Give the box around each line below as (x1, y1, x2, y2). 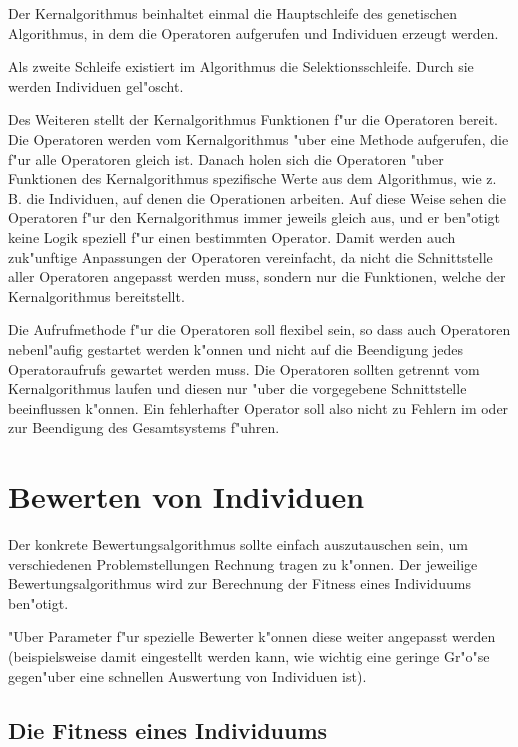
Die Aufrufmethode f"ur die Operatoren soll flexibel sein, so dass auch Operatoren (8, 319, 511, 340)
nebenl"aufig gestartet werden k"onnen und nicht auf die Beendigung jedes (8, 338, 464, 359)
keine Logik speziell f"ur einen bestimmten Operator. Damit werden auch (8, 226, 456, 247)
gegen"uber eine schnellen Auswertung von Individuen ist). (8, 665, 367, 686)
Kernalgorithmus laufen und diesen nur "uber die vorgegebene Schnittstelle (8, 378, 467, 399)
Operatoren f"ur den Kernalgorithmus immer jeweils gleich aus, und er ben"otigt (8, 207, 501, 228)
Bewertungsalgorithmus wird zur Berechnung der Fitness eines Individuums (8, 573, 471, 594)
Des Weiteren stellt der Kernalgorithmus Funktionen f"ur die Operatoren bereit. (8, 109, 498, 130)
